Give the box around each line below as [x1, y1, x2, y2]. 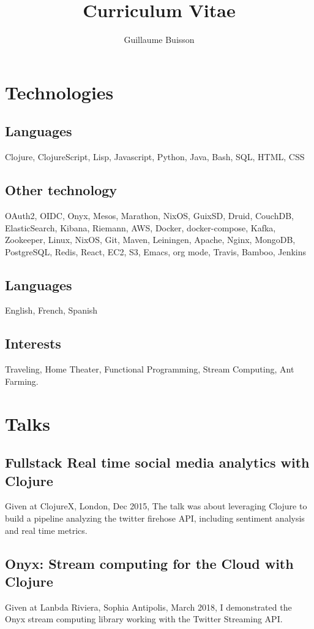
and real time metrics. [5, 523, 88, 536]
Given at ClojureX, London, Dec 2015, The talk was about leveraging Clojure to [5, 500, 307, 512]
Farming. [5, 374, 39, 387]
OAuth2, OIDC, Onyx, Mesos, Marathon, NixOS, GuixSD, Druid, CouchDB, [5, 209, 294, 222]
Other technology [5, 180, 118, 199]
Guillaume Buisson [124, 33, 195, 46]
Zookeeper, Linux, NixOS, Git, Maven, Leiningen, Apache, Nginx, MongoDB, [5, 233, 296, 246]
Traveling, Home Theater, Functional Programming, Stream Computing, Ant [5, 363, 294, 376]
